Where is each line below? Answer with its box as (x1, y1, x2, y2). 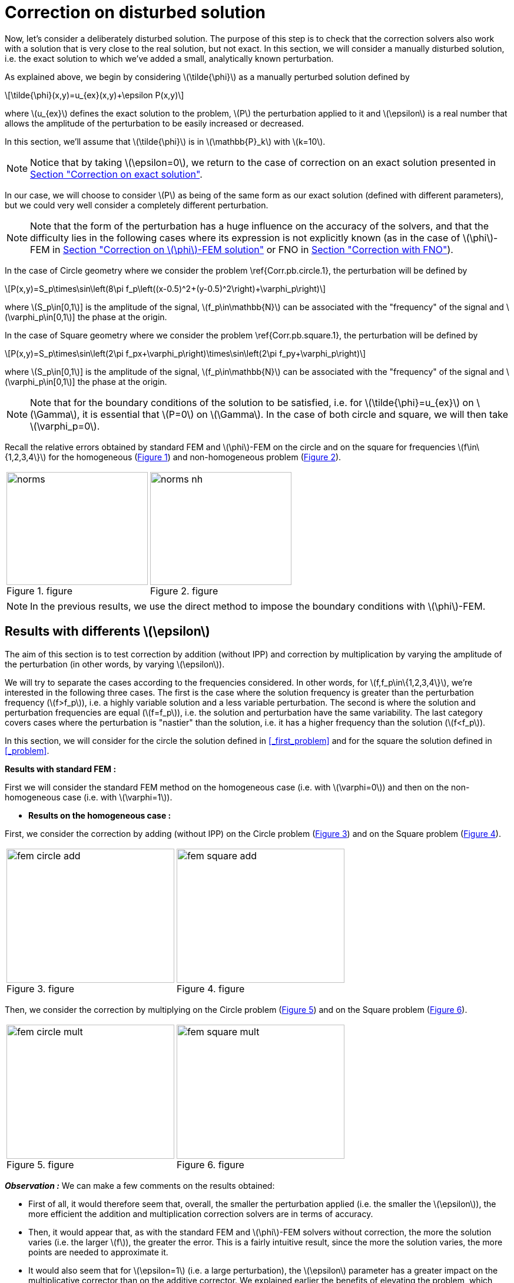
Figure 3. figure (6, 982, 74, 995)
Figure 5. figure (6, 1158, 74, 1171)
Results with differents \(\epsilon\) (5, 624, 210, 639)
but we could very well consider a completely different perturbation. (5, 200, 268, 210)
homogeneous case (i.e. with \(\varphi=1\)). (5, 792, 173, 802)
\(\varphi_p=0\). (30, 420, 100, 432)
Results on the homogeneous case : (28, 810, 171, 820)
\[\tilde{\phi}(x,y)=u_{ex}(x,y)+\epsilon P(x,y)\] (5, 89, 184, 100)
